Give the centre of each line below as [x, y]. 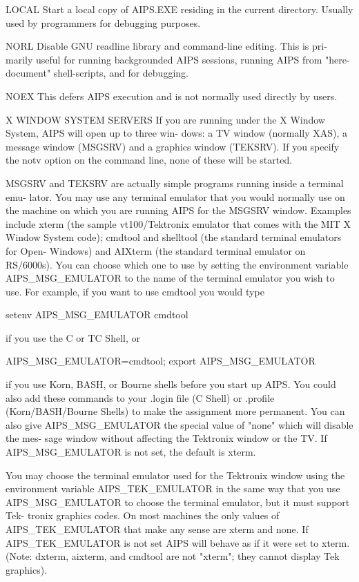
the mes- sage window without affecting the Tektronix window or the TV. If [166, 438]
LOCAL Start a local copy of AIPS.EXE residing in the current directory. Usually [179, 9]
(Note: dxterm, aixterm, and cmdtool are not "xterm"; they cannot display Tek [173, 556]
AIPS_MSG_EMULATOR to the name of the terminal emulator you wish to [170, 278]
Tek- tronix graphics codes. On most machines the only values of [143, 515]
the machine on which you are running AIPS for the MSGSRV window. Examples [178, 210]
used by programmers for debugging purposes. [103, 22]
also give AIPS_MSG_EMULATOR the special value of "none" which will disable [179, 424]
